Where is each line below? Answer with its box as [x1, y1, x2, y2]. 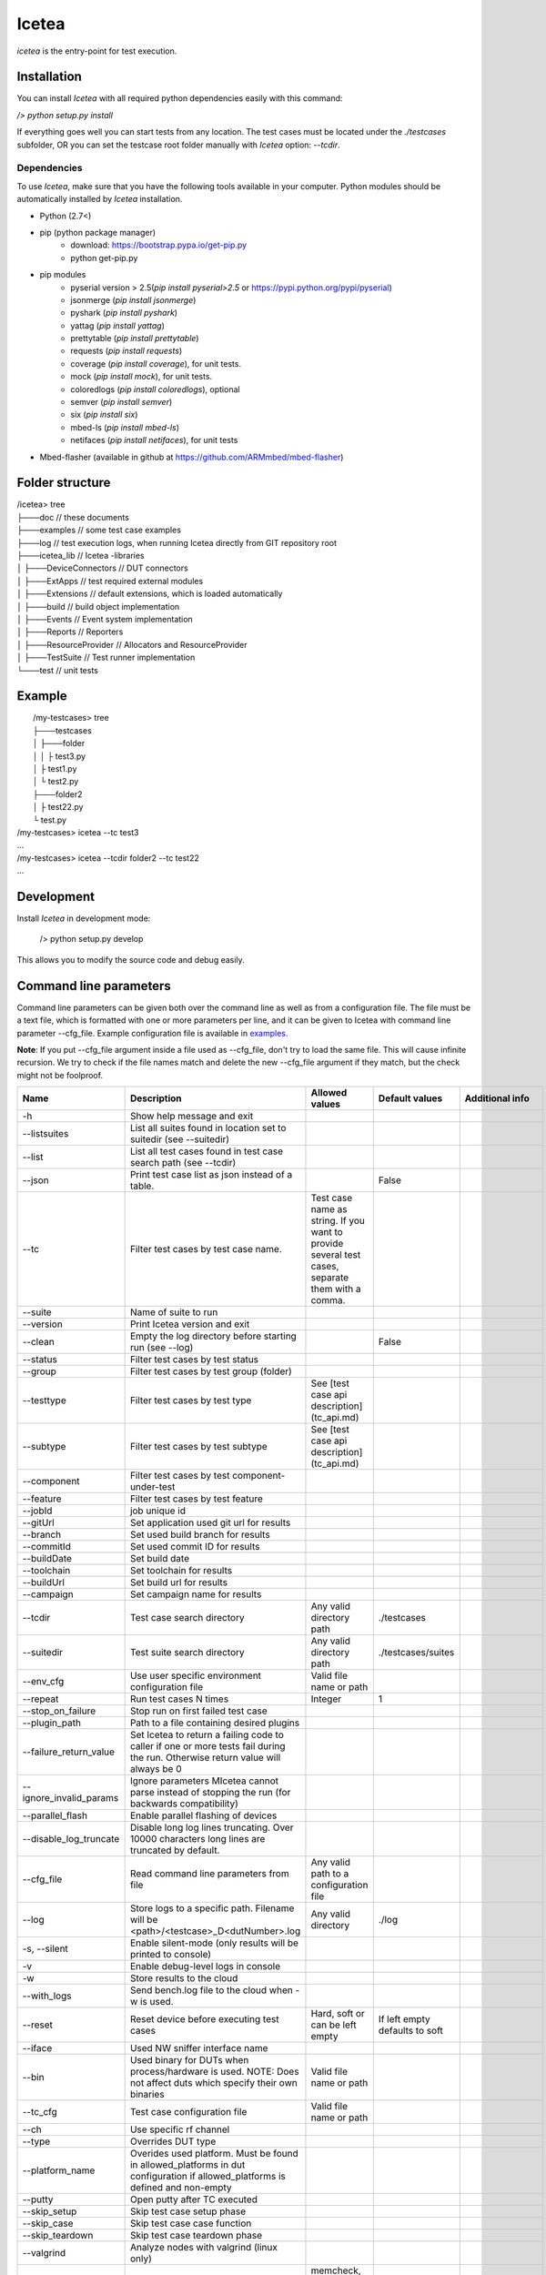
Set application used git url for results [129, 1516, 291, 1529]
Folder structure [16, 475, 111, 490]
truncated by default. [129, 1844, 220, 1856]
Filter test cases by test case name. [129, 1243, 282, 1256]
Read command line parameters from [129, 1867, 290, 1880]
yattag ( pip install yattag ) [70, 319, 166, 331]
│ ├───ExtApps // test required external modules [16, 575, 204, 586]
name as [310, 1203, 348, 1216]
